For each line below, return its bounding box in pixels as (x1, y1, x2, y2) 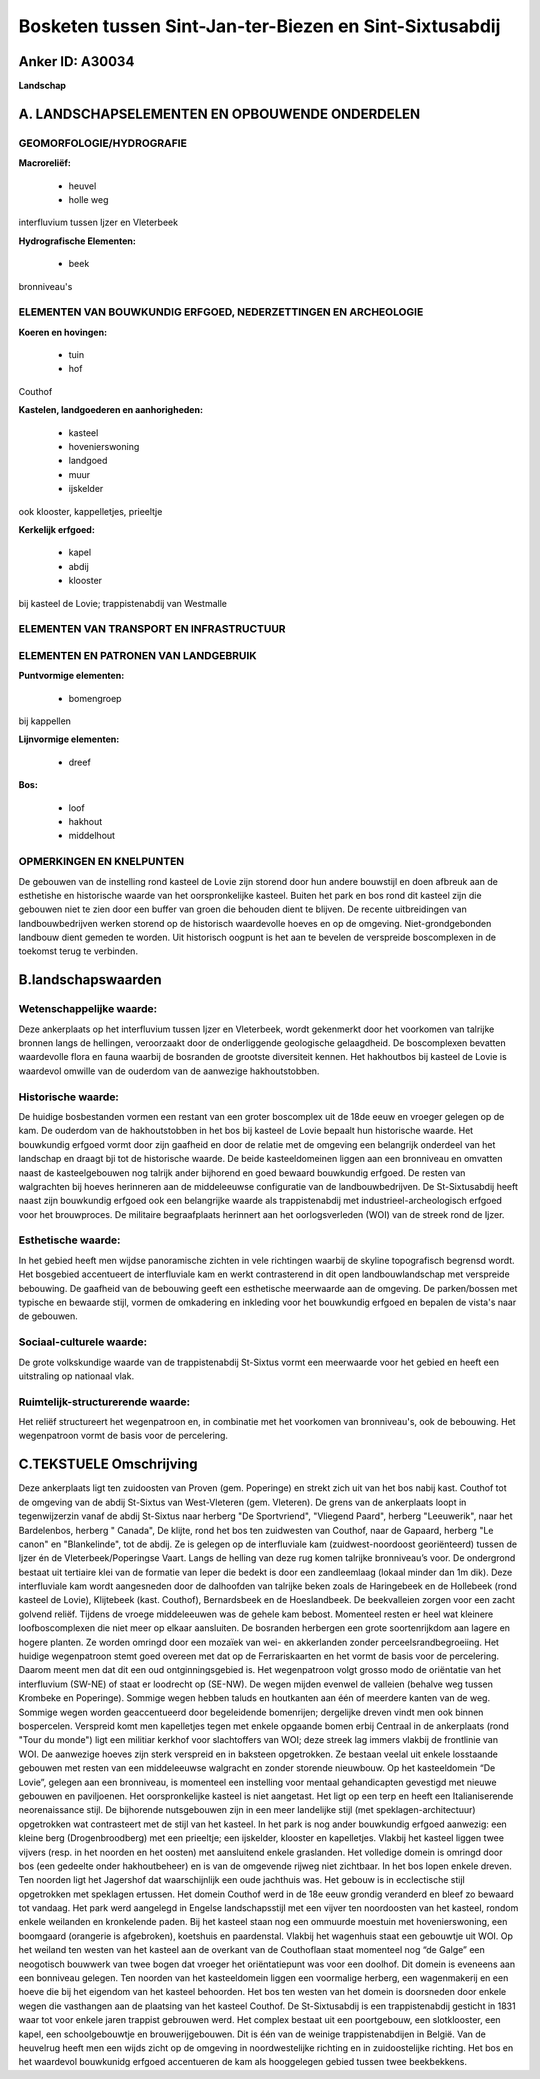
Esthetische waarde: (18, 1233, 121, 1247)
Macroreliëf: (18, 157, 72, 169)
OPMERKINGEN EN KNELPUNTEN (18, 855, 185, 869)
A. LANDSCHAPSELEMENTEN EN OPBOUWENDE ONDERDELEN (18, 105, 421, 122)
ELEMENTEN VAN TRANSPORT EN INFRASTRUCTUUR (18, 622, 286, 636)
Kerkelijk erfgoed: (18, 524, 95, 535)
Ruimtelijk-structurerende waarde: (18, 1395, 190, 1409)
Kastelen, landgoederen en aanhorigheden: (18, 404, 204, 416)
